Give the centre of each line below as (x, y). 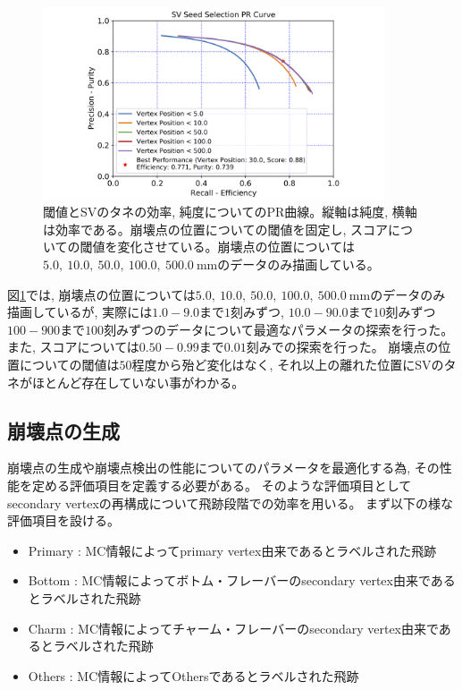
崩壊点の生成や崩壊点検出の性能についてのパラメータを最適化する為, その (223, 468)
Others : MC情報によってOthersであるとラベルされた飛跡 (193, 675)
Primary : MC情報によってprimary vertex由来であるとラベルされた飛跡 (232, 550)
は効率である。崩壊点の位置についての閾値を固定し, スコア (215, 229)
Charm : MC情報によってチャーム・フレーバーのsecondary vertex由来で (233, 628)
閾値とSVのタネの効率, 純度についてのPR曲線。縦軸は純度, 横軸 (230, 212)
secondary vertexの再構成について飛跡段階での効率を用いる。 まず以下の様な (231, 503)
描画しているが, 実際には (80, 312)
